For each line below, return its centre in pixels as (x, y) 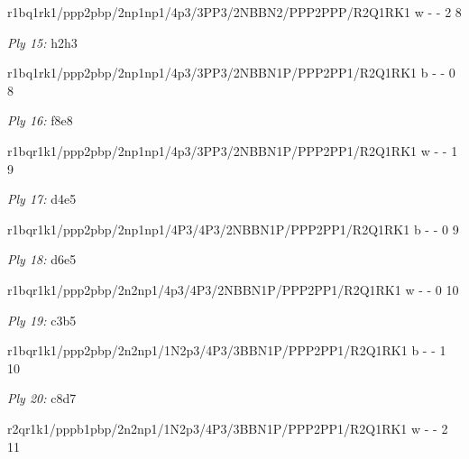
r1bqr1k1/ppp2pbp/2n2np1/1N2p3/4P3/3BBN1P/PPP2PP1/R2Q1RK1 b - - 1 (227, 350)
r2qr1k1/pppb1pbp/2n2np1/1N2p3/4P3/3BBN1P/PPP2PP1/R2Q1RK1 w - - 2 (228, 428)
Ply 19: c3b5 (42, 320)
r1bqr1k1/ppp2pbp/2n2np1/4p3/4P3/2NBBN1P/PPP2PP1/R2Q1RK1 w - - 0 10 (233, 289)
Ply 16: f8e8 (40, 120)
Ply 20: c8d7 (42, 398)
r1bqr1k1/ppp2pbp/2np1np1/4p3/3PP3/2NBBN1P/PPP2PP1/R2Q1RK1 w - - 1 (233, 150)
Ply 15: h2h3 (42, 42)
